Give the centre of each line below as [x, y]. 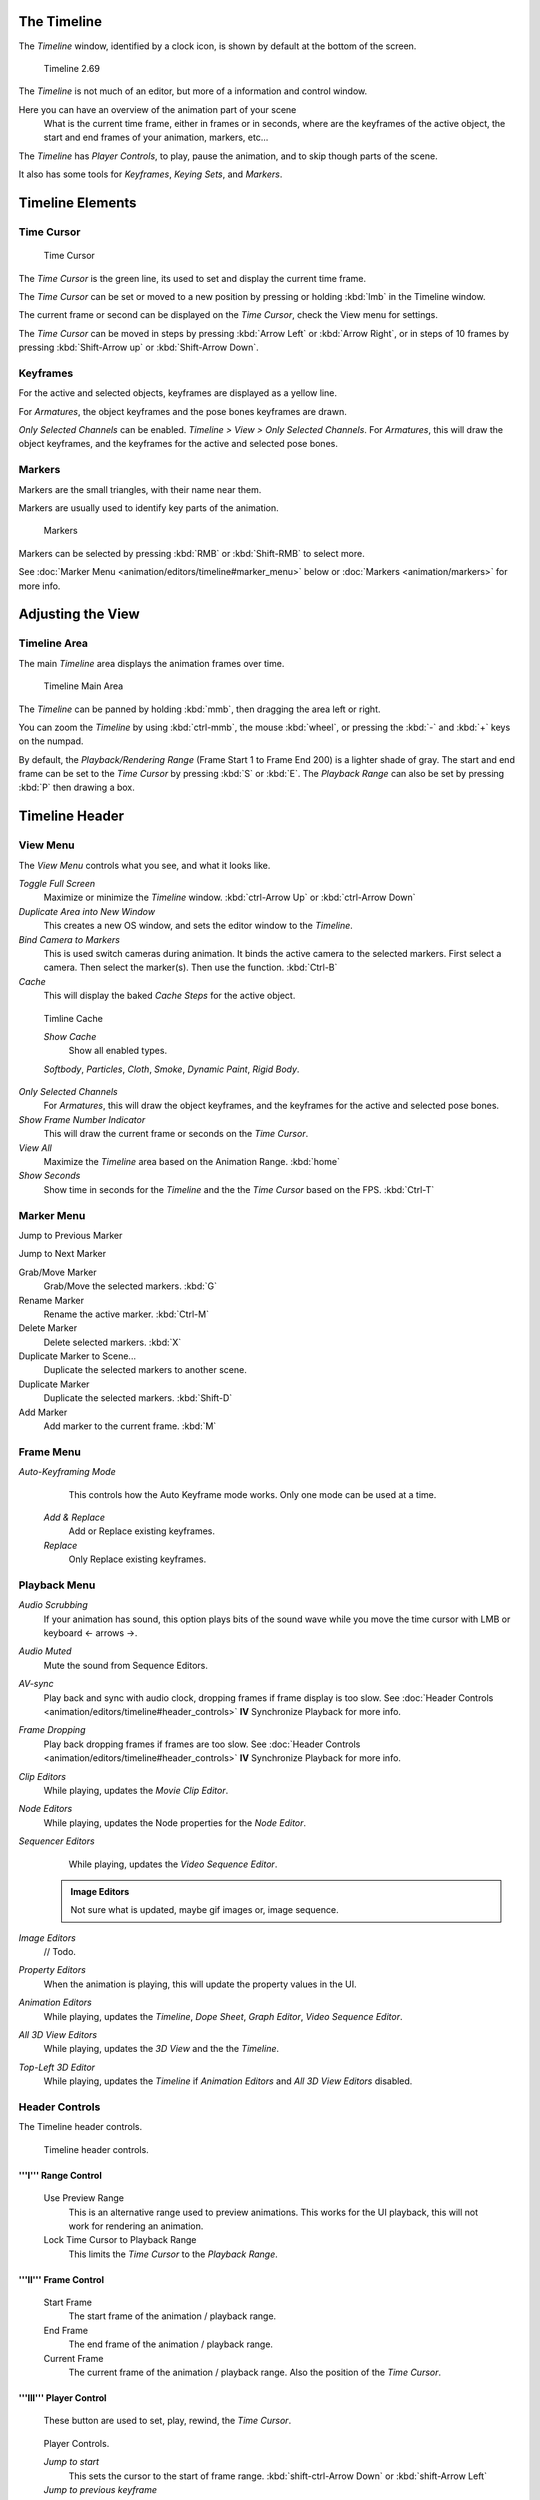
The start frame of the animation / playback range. [172, 2316]
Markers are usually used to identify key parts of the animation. [148, 508]
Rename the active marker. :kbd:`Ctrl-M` [126, 1314]
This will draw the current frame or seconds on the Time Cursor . [176, 1134]
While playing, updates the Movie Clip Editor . [136, 1790]
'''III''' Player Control [62, 2398]
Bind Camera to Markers [69, 939]
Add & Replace [74, 1517]
